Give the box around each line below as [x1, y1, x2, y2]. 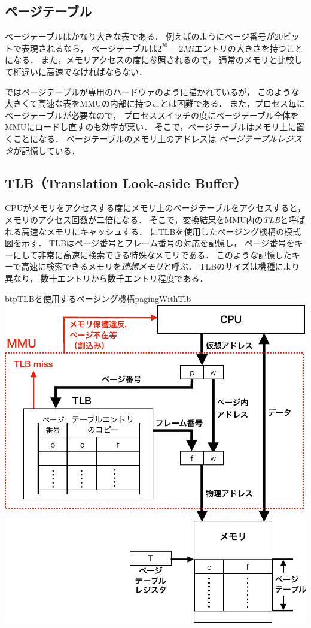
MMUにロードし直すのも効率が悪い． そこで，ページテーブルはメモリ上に [5, 120, 297, 133]
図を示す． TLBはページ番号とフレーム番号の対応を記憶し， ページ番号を [5, 237, 295, 249]
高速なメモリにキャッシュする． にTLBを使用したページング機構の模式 [21, 225, 301, 237]
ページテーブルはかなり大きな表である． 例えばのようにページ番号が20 [5, 30, 283, 43]
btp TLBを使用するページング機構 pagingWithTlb [5, 292, 191, 304]
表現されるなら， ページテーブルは [21, 41, 158, 54]
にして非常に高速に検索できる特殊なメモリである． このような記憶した [13, 248, 292, 261]
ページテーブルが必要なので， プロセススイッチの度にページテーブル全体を [5, 108, 299, 121]
